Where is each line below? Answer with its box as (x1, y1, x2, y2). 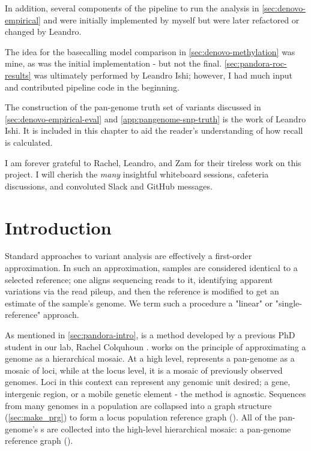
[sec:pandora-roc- (224, 57, 287, 70)
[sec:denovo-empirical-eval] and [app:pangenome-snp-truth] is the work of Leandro (5, 112, 306, 125)
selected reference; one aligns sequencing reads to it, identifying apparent (5, 273, 273, 285)
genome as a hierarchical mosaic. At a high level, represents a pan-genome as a (5, 352, 295, 365)
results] (5, 68, 31, 81)
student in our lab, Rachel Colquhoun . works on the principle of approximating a (5, 340, 306, 353)
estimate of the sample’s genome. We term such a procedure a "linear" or (5, 296, 273, 309)
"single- (275, 296, 302, 309)
